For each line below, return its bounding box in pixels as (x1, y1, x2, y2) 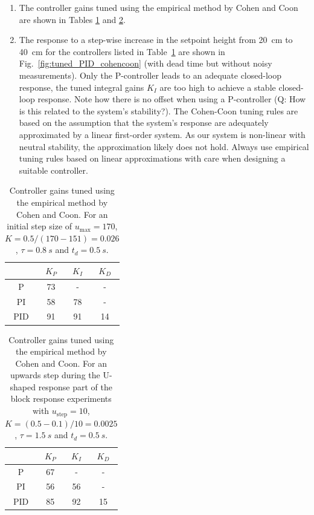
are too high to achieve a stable (159, 80, 276, 93)
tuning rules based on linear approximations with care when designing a (19, 152, 286, 165)
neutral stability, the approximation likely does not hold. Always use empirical (19, 140, 309, 153)
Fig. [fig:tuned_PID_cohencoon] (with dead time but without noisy (19, 57, 272, 70)
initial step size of (7, 220, 72, 232)
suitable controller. (19, 163, 88, 176)
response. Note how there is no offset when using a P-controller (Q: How (37, 93, 306, 105)
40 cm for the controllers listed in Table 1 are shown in (19, 45, 225, 57)
